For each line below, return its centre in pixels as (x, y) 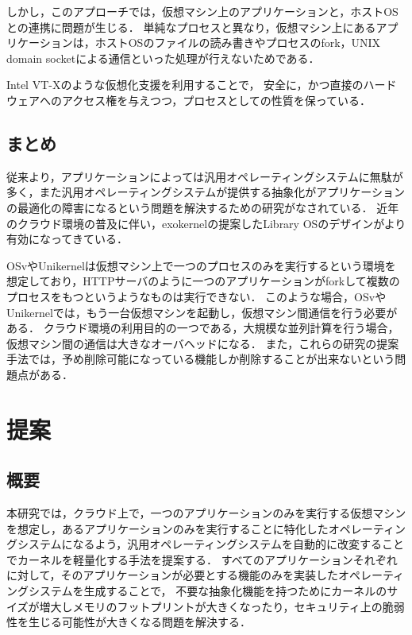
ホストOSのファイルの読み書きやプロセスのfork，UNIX (238, 43)
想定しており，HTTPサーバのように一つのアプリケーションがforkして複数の (203, 281)
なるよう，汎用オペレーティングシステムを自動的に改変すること (238, 544)
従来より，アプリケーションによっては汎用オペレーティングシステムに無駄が (205, 176)
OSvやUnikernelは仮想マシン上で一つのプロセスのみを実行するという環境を (201, 265)
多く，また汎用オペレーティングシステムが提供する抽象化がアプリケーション (206, 192)
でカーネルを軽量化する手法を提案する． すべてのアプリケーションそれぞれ (202, 559)
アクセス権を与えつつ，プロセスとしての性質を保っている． (216, 100)
